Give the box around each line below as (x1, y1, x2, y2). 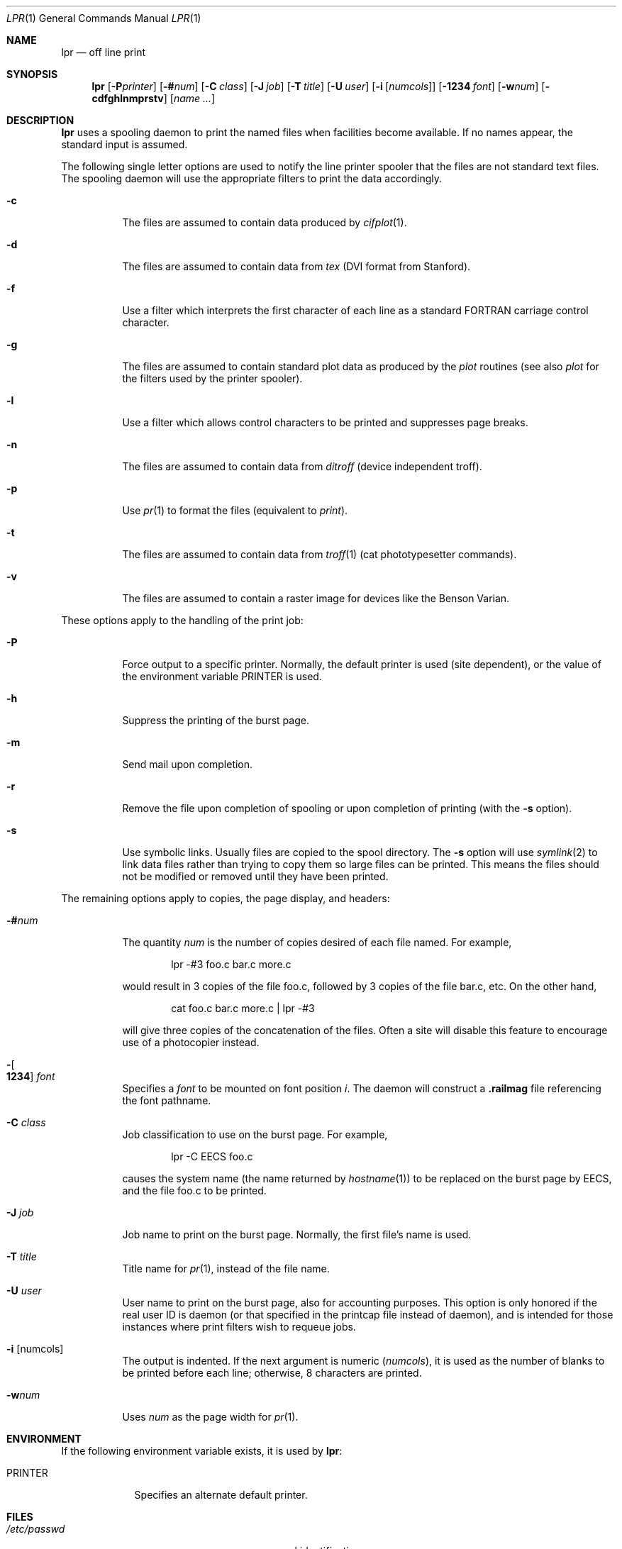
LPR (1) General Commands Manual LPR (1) (6, 12, 201, 24)
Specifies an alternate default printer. (134, 1489, 308, 1501)
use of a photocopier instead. (122, 1036, 260, 1048)
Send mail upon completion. (122, 758, 253, 770)
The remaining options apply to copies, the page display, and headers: (61, 892, 390, 904)
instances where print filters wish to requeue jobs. (122, 1321, 356, 1333)
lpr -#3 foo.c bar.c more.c (171, 958, 291, 970)
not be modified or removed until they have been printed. (122, 870, 389, 882)
